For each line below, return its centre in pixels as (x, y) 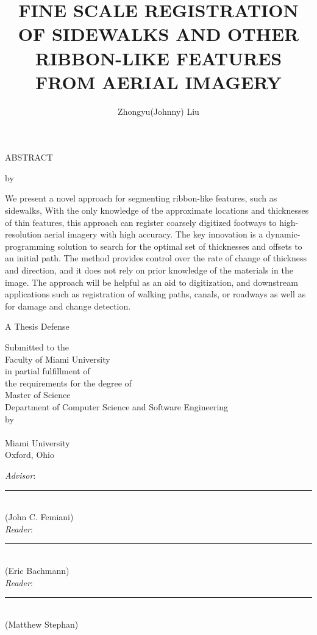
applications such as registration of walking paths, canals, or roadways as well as (155, 294)
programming (30, 246)
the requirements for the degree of (68, 383)
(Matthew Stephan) (42, 624)
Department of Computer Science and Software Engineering (117, 406)
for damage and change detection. (68, 306)
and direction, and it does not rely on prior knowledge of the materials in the (149, 270)
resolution (23, 234)
